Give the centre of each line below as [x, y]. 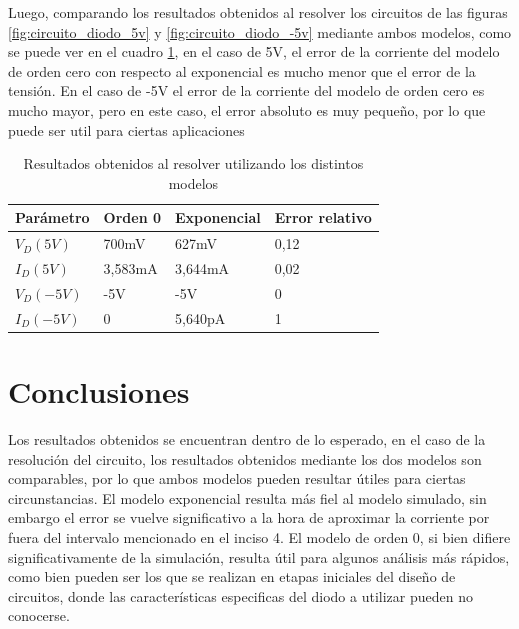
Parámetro [52, 217]
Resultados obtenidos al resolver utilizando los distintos [193, 163]
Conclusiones [99, 391]
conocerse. [39, 615]
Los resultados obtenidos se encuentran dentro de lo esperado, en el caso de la [247, 438]
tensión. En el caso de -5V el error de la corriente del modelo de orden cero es [246, 90]
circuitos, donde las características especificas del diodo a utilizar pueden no [240, 595]
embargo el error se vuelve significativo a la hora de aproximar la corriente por [249, 517]
